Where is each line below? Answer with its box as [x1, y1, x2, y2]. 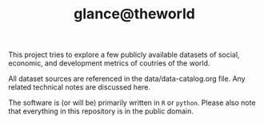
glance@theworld [73, 5, 196, 23]
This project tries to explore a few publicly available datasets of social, [8, 50, 240, 60]
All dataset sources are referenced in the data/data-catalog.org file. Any [8, 74, 246, 84]
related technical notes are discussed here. [8, 82, 150, 92]
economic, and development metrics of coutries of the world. [8, 58, 210, 68]
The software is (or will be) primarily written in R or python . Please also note [8, 98, 256, 108]
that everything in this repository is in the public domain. [8, 106, 194, 116]
